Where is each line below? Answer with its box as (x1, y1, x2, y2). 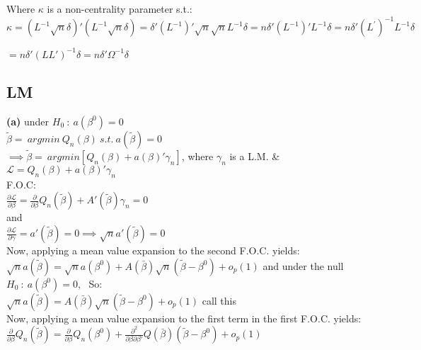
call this (202, 293, 236, 307)
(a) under (6, 113, 50, 128)
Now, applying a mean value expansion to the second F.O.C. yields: (6, 243, 300, 257)
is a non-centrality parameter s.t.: (47, 1, 192, 16)
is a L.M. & (229, 149, 280, 164)
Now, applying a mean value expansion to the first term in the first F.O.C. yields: (6, 310, 362, 325)
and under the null (263, 258, 344, 273)
